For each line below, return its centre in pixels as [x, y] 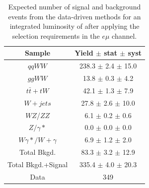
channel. [124, 35]
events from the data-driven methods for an [74, 16]
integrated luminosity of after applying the [74, 26]
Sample [38, 53]
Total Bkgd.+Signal [38, 164]
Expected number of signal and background [74, 6]
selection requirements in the [56, 35]
